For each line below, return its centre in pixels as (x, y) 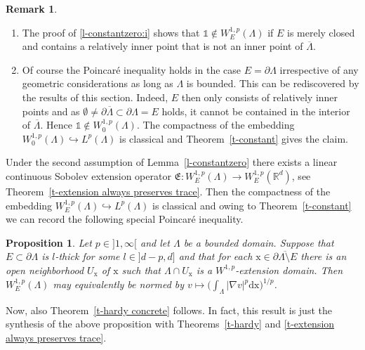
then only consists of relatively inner (260, 97)
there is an (324, 256)
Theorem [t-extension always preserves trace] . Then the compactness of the (168, 191)
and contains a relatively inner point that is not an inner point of (162, 46)
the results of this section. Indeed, (95, 97)
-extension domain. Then (289, 270)
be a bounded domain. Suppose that (259, 242)
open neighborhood (45, 270)
